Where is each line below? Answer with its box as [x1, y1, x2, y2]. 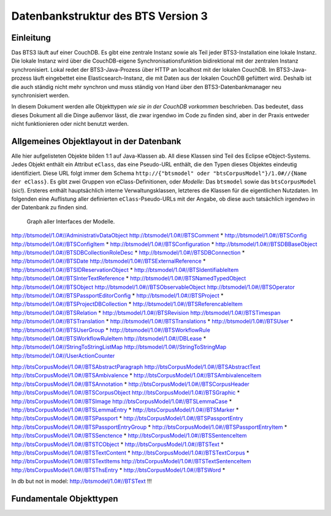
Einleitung [11, 33, 51, 43]
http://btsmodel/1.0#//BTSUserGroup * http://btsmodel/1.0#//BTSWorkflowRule [11, 326, 211, 334]
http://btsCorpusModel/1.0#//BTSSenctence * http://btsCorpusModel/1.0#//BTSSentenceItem [11, 432, 247, 439]
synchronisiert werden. [11, 92, 70, 99]
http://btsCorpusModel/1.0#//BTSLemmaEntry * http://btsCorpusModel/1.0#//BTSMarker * [11, 406, 239, 414]
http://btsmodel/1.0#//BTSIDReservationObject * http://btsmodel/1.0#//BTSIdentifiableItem [11, 266, 239, 273]
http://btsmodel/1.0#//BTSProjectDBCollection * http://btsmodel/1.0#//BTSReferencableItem [11, 301, 243, 308]
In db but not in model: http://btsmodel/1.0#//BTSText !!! [11, 477, 153, 485]
